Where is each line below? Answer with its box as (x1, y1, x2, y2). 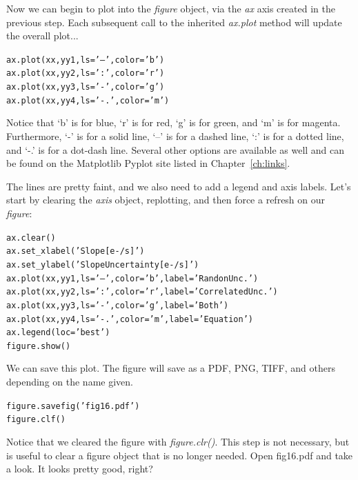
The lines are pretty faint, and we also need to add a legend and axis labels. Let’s (6, 179, 351, 193)
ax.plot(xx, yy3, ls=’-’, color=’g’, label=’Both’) (6, 300, 229, 310)
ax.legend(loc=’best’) (6, 328, 110, 338)
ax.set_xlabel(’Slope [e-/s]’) (6, 246, 145, 257)
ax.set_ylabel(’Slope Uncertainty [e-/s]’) (6, 259, 199, 270)
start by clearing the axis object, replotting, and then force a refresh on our (6, 192, 326, 207)
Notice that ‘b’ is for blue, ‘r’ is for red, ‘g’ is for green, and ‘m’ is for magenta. (6, 115, 341, 130)
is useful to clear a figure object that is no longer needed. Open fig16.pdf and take (6, 448, 353, 462)
